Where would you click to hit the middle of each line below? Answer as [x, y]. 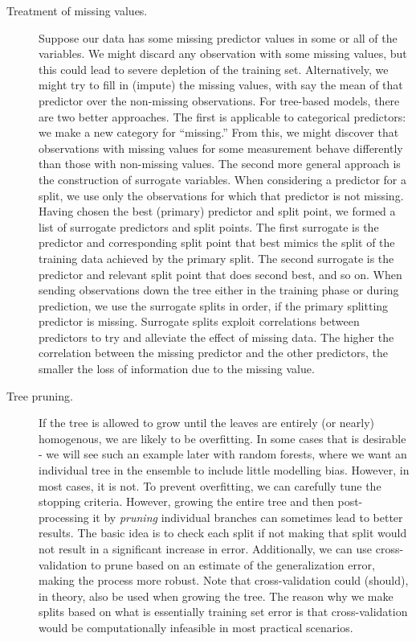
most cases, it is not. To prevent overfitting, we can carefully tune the [210, 485]
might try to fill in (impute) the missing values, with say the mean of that [221, 85]
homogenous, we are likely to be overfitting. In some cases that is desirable [222, 438]
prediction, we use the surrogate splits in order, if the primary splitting [214, 305]
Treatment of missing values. [77, 10]
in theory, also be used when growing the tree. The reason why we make [216, 596]
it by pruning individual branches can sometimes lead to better [248, 517]
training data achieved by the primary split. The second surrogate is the [216, 258]
